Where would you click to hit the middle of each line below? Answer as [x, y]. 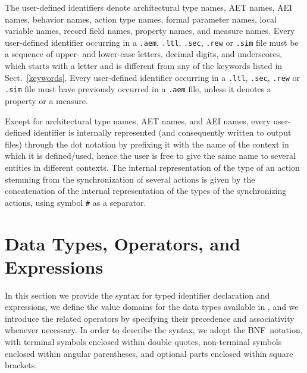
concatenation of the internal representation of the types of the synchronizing [146, 191]
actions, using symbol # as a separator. [76, 202]
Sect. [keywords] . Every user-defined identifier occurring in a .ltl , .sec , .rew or [153, 77]
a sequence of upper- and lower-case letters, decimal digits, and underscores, [144, 54]
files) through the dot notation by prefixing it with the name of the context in [147, 144]
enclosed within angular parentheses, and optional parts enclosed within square [149, 353]
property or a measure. [46, 100]
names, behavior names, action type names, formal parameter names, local [141, 19]
